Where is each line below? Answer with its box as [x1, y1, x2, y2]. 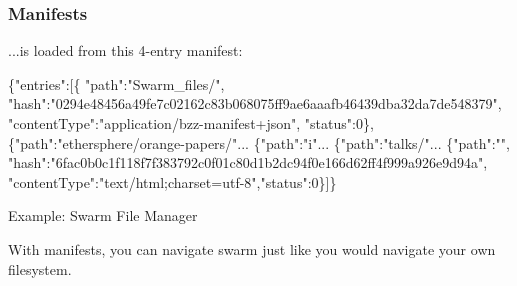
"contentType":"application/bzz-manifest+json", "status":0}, [8, 113, 374, 133]
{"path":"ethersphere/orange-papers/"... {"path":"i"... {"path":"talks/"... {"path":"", [8, 132, 510, 153]
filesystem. [8, 258, 72, 279]
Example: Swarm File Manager [8, 205, 198, 226]
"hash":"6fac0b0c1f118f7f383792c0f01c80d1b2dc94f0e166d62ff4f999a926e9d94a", [8, 152, 488, 173]
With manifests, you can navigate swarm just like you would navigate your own [8, 238, 496, 259]
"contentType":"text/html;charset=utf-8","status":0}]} [8, 171, 337, 192]
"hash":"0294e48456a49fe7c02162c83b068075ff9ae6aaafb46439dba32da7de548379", [8, 93, 502, 114]
